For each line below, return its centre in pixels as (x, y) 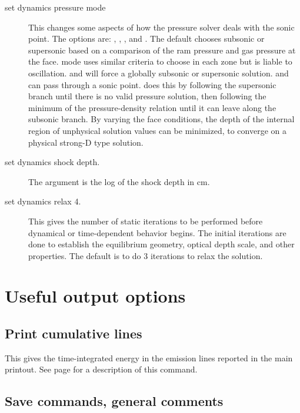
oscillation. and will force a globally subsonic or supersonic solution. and (159, 73)
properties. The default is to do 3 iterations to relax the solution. (146, 255)
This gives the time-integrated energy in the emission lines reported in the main (149, 357)
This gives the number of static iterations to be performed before (146, 221)
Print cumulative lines (74, 333)
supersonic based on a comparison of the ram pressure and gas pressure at (162, 50)
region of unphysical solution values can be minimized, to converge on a (157, 130)
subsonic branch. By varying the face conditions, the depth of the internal (161, 119)
